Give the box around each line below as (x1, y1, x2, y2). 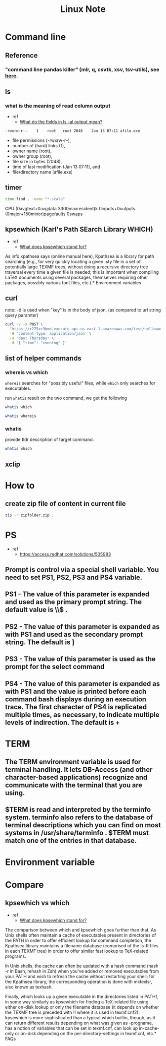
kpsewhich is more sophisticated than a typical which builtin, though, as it (5, 1014, 156, 1020)
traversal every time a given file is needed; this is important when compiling (5, 269, 159, 275)
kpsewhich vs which (5, 899, 70, 907)
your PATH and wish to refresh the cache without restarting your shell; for (5, 973, 155, 979)
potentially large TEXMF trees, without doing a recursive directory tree (5, 264, 148, 270)
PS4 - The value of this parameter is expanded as (5, 679, 160, 688)
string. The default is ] (5, 638, 75, 646)
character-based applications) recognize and (5, 773, 148, 782)
